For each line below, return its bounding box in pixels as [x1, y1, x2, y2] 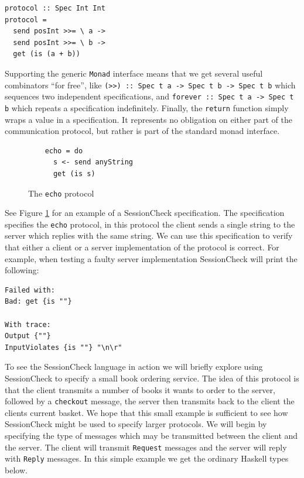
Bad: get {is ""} [5, 297, 72, 306]
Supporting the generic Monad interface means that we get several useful [5, 67, 263, 79]
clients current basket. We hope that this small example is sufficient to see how [5, 406, 288, 418]
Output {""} [5, 332, 51, 341]
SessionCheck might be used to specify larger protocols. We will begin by [5, 418, 267, 430]
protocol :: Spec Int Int [5, 4, 105, 12]
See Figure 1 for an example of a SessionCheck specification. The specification [5, 207, 285, 219]
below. [5, 463, 28, 476]
